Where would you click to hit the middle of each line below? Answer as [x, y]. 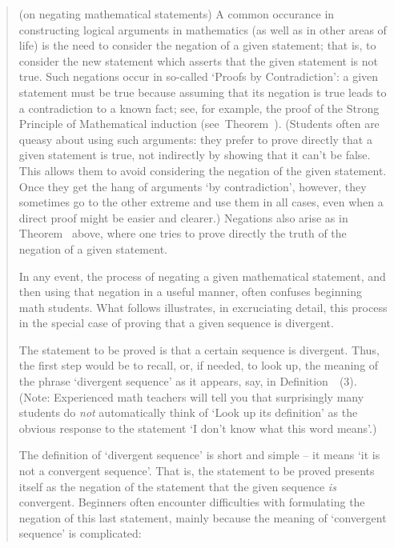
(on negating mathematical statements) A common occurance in [177, 14]
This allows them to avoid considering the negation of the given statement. [203, 170]
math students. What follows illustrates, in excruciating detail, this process [203, 307]
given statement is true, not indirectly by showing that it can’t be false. [195, 155]
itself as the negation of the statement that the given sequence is [177, 486]
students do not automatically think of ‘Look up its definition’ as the [188, 412]
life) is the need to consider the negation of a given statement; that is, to [197, 45]
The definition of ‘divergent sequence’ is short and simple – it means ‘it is [199, 455]
